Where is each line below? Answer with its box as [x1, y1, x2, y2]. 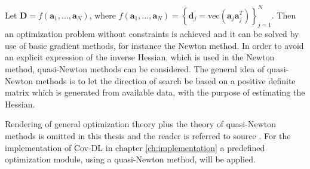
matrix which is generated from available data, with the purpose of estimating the [5, 86, 305, 99]
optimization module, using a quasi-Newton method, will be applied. [5, 153, 256, 165]
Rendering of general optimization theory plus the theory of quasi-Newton [5, 118, 276, 130]
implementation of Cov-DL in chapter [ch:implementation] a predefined [5, 141, 265, 153]
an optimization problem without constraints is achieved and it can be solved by [5, 27, 299, 40]
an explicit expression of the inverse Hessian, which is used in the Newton [5, 51, 275, 63]
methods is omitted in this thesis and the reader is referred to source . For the [5, 130, 291, 142]
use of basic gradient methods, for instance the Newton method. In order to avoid [5, 39, 304, 51]
